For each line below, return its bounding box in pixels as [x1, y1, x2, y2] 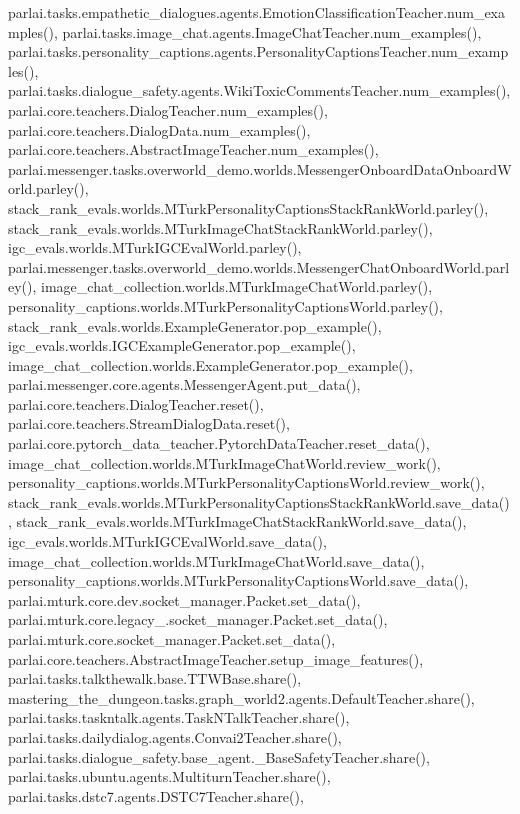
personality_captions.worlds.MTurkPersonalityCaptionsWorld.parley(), [8, 295, 443, 316]
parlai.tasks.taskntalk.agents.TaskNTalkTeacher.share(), [8, 707, 350, 728]
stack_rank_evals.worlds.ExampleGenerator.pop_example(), [8, 315, 382, 336]
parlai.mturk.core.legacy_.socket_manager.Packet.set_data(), [8, 609, 388, 630]
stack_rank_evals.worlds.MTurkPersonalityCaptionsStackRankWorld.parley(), [8, 197, 489, 218]
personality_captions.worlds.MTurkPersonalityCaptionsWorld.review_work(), [8, 472, 485, 493]
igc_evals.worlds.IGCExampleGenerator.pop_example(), [8, 335, 356, 356]
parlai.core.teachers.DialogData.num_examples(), [8, 119, 311, 140]
